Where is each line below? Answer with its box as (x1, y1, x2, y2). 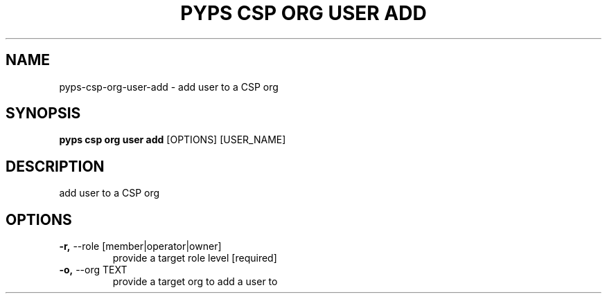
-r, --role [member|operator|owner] (59, 240, 222, 253)
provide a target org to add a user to (112, 275, 278, 288)
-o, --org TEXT (59, 264, 127, 276)
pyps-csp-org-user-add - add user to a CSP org (59, 80, 279, 93)
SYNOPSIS (6, 105, 81, 123)
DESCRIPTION (6, 157, 105, 175)
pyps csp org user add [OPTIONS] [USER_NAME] (59, 134, 286, 146)
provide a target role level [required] (112, 252, 277, 264)
